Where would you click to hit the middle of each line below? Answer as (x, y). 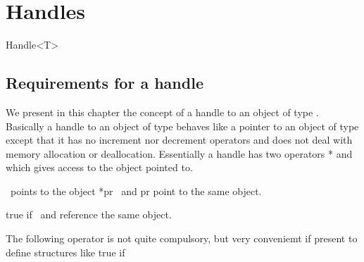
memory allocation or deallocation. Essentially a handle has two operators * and (179, 153)
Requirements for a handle (105, 83)
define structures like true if (65, 252)
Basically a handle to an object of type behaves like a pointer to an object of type (182, 126)
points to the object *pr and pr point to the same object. (136, 191)
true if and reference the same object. (89, 214)
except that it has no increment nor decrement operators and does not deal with (179, 140)
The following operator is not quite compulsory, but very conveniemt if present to (182, 238)
